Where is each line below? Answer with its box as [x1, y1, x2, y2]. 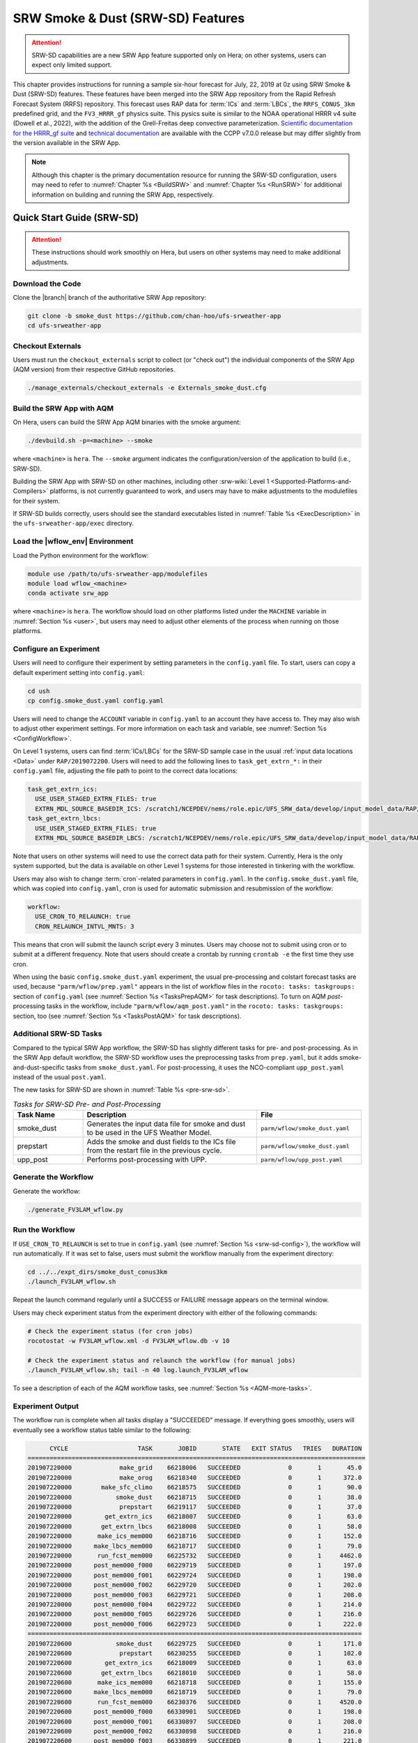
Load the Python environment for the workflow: [13, 551, 149, 559]
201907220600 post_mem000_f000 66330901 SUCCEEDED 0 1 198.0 [27, 1708, 362, 1716]
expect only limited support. [31, 61, 112, 69]
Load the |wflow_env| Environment [13, 537, 134, 547]
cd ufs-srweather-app [27, 321, 102, 330]
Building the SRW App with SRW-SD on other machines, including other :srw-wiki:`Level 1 [13, 477, 270, 485]
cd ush [27, 687, 50, 695]
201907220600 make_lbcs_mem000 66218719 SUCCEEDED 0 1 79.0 [27, 1688, 362, 1696]
